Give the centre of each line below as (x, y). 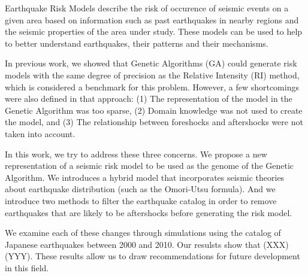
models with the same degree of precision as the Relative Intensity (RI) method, (152, 75)
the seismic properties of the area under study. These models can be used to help (154, 31)
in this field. (27, 267)
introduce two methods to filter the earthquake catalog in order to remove (141, 200)
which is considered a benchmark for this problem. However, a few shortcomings (152, 87)
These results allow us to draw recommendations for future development (167, 256)
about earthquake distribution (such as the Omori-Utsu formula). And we (140, 189)
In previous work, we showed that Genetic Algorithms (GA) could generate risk (151, 63)
